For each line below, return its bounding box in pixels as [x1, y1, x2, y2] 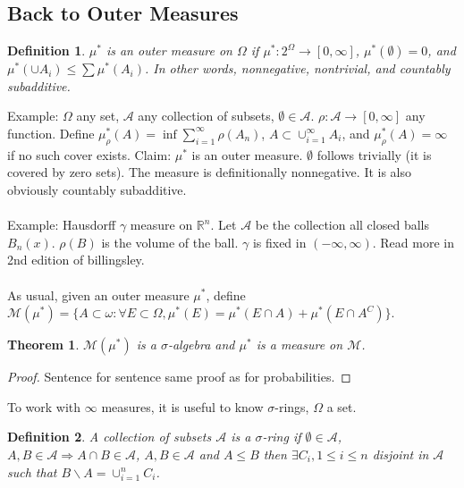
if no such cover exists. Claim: [7, 145, 172, 164]
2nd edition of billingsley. [7, 250, 145, 269]
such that [7, 462, 57, 481]
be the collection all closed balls [255, 215, 429, 234]
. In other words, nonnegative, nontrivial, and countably [145, 59, 451, 78]
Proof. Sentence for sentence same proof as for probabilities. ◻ [7, 367, 351, 386]
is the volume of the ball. [101, 232, 239, 251]
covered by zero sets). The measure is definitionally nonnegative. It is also [7, 163, 412, 181]
